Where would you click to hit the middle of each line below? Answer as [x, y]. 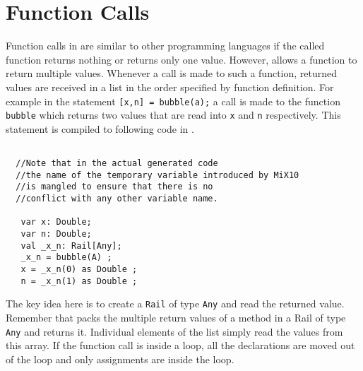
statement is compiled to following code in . [100, 128]
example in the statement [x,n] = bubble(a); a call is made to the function [173, 101]
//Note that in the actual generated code [117, 164]
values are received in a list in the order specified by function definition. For [170, 87]
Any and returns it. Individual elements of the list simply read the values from [174, 331]
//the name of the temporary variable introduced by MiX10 [157, 175]
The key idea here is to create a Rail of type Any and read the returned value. [175, 304]
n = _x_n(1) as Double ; [79, 281]
